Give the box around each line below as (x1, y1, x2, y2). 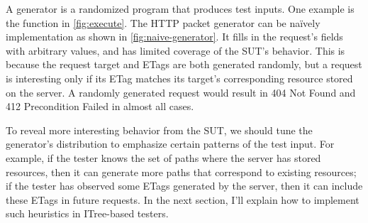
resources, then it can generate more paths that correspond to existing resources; (6, 164, 357, 179)
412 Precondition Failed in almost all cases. (6, 99, 194, 114)
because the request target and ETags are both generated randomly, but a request (6, 57, 362, 72)
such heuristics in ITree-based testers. (6, 206, 169, 221)
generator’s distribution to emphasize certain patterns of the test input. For (6, 136, 335, 151)
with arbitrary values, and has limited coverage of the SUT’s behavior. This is (6, 43, 345, 58)
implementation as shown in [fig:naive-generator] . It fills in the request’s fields (6, 29, 343, 44)
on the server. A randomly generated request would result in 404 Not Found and (6, 85, 356, 99)
